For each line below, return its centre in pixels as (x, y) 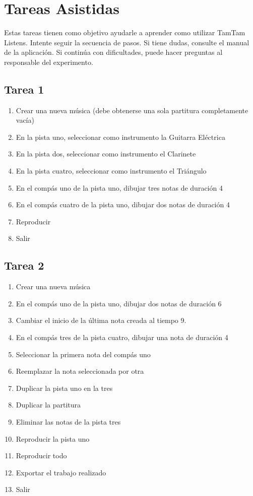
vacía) (25, 120)
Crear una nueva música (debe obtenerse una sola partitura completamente (132, 110)
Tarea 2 (24, 265)
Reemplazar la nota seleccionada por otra (80, 371)
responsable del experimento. (49, 62)
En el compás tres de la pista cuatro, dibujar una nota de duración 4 (122, 337)
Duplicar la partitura (48, 405)
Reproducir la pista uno (53, 438)
